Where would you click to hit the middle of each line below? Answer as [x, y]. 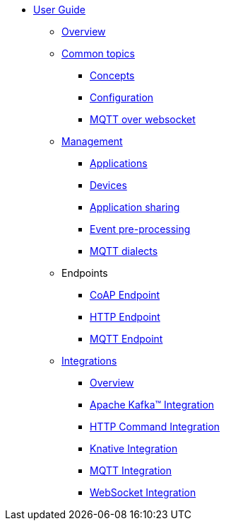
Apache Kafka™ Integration [152, 405]
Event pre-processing [140, 229]
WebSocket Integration [143, 492]
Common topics [98, 53]
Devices [108, 185]
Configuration [122, 97]
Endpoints [85, 273]
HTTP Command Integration [155, 427]
